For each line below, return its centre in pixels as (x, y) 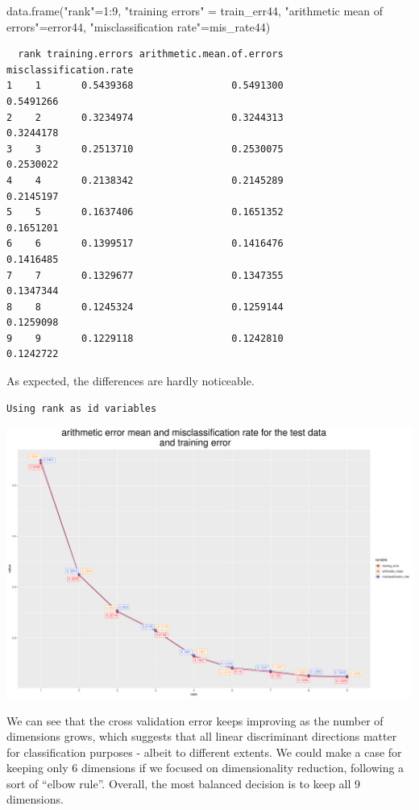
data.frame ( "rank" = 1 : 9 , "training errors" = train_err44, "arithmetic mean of (195, 10)
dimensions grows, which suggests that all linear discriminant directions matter (202, 736)
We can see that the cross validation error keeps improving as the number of (195, 720)
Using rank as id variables (82, 408)
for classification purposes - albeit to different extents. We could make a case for (204, 752)
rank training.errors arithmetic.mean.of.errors (151, 54)
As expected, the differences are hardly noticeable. (131, 381)
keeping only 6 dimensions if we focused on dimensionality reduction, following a (205, 768)
